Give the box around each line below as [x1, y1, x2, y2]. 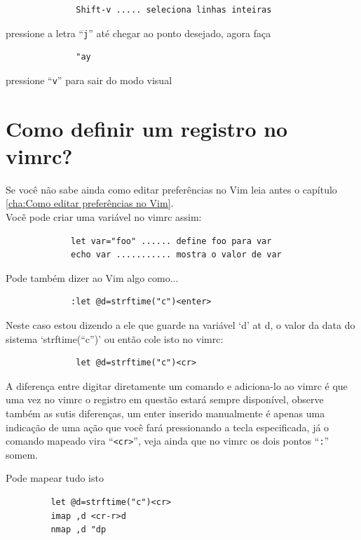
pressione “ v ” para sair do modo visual [6, 72, 172, 87]
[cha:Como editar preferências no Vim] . [6, 196, 174, 210]
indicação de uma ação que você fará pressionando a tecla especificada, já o [6, 419, 329, 434]
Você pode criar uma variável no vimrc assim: [6, 210, 202, 224]
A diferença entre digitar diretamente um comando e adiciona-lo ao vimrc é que [6, 378, 348, 393]
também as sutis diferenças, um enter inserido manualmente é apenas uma [6, 405, 325, 420]
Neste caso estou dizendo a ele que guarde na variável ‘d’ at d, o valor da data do [6, 317, 355, 332]
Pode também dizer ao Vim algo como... [6, 270, 179, 285]
